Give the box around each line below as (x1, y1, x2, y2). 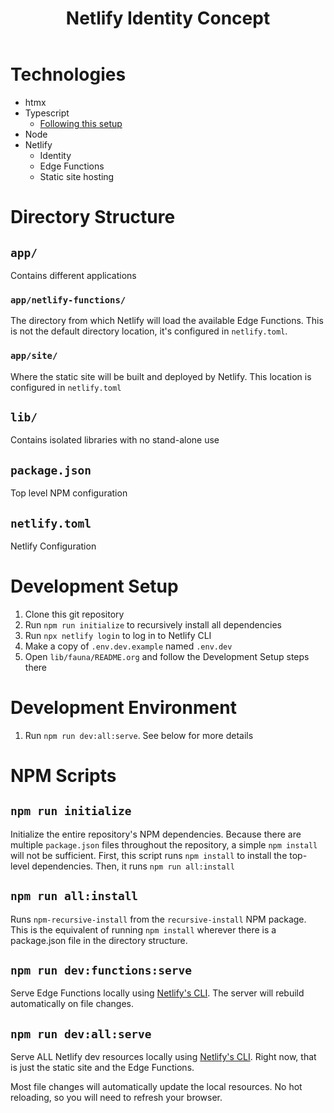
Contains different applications (10, 269, 137, 281)
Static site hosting (39, 170, 115, 182)
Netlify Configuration (10, 540, 97, 552)
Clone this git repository (24, 608, 125, 620)
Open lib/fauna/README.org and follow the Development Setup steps (24, 650, 310, 662)
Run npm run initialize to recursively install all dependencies (24, 618, 282, 631)
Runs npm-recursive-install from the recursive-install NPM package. (10, 913, 307, 925)
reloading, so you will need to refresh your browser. (10, 1092, 223, 1104)
